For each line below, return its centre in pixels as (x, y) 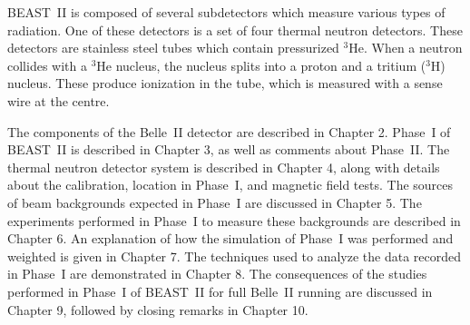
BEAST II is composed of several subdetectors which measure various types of (226, 12)
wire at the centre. (59, 100)
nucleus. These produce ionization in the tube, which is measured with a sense (225, 83)
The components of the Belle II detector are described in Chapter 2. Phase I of (229, 131)
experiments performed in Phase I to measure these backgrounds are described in (234, 220)
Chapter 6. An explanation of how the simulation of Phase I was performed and (230, 238)
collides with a (47, 65)
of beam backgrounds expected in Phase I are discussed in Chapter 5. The (215, 202)
